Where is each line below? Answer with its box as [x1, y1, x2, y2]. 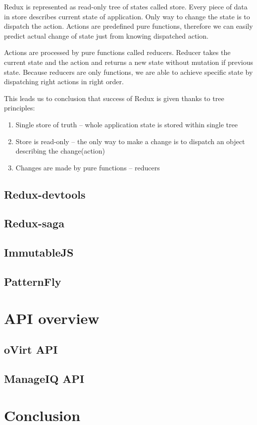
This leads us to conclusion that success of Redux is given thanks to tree [4, 93, 224, 103]
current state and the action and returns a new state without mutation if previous [4, 56, 253, 67]
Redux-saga [4, 215, 64, 231]
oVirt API [4, 342, 58, 357]
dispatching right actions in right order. [4, 76, 124, 87]
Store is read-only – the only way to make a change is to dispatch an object [15, 136, 245, 146]
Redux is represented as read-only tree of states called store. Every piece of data [4, 1, 248, 11]
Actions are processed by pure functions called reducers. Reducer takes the [4, 47, 231, 57]
